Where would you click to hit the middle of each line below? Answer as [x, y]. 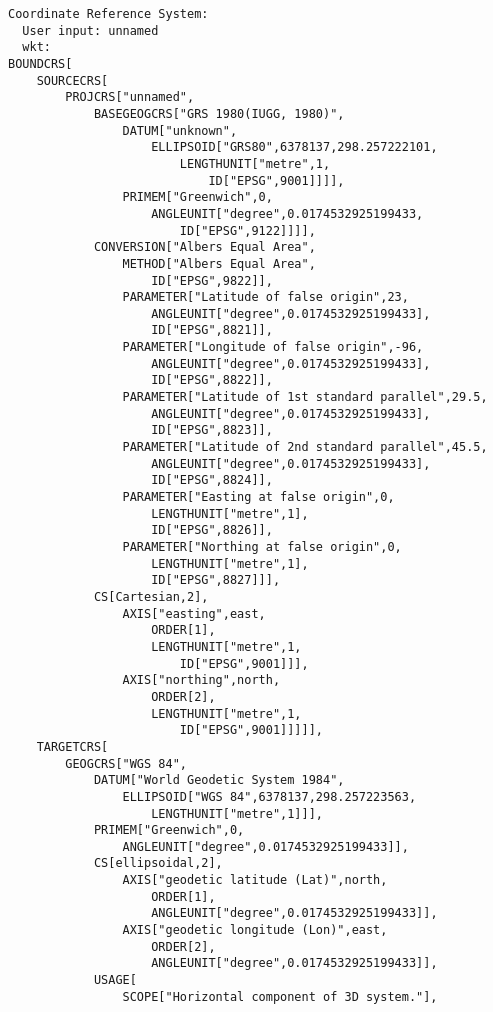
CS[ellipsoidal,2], [158, 863]
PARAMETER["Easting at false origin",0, [258, 497]
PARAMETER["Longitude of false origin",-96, [273, 347]
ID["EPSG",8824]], [212, 480]
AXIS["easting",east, [194, 613]
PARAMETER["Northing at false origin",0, [262, 547]
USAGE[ [115, 980]
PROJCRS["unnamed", [130, 97]
